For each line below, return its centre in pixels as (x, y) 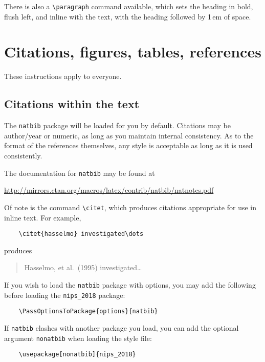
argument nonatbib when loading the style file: (78, 338)
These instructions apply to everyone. (63, 76)
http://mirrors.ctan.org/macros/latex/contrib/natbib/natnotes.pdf (109, 190)
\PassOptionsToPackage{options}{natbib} (88, 311)
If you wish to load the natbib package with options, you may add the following (130, 284)
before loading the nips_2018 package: (65, 295)
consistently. (23, 156)
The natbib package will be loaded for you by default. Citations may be (117, 125)
